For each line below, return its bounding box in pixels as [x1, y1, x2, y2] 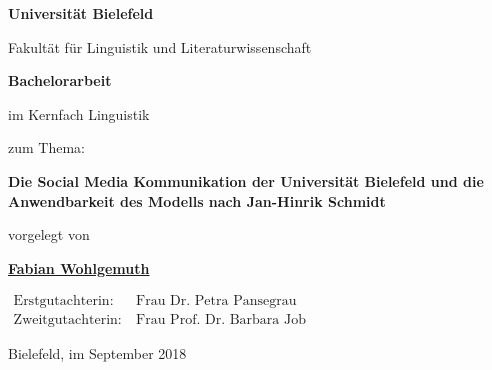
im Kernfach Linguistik [8, 103, 150, 124]
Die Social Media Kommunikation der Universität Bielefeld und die [8, 170, 484, 191]
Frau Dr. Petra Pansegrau [136, 294, 297, 309]
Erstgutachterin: [13, 294, 114, 309]
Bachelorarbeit [8, 70, 112, 91]
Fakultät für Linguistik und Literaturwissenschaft [8, 36, 312, 57]
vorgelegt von [8, 224, 90, 245]
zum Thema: [8, 137, 85, 158]
